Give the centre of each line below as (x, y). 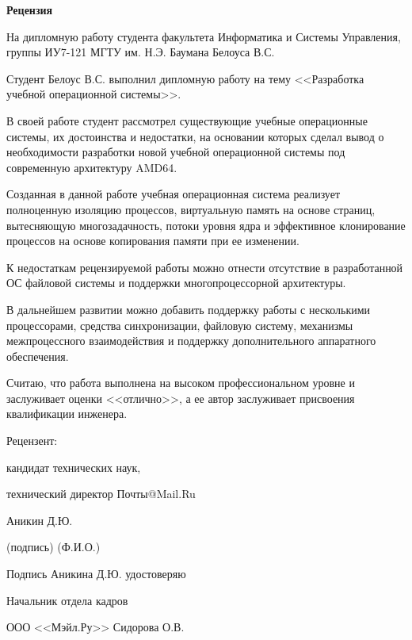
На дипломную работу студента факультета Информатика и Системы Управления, (204, 36)
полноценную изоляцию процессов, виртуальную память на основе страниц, (191, 209)
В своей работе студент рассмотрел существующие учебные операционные (187, 120)
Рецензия (30, 10)
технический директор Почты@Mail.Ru (101, 494)
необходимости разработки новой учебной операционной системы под (176, 152)
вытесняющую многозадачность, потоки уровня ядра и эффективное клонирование (206, 225)
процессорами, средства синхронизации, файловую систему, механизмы (180, 325)
